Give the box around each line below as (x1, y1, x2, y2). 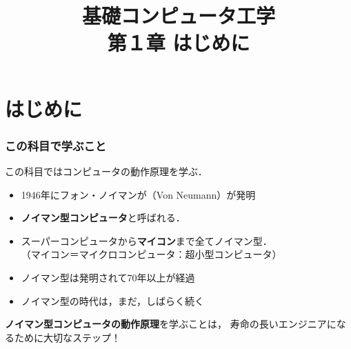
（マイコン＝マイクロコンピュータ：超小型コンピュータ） (21, 247, 282, 261)
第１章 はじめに (107, 28, 250, 57)
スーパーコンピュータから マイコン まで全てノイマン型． (21, 233, 272, 248)
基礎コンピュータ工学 (81, 1, 275, 30)
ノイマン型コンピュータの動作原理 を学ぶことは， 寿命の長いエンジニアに (5, 317, 337, 331)
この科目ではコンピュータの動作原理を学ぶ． (5, 163, 208, 178)
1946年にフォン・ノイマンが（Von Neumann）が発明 (21, 187, 256, 201)
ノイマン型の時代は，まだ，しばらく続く (21, 293, 205, 308)
